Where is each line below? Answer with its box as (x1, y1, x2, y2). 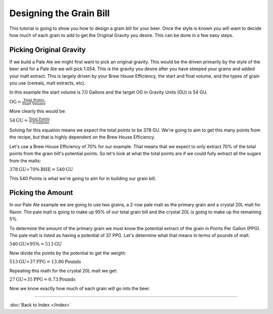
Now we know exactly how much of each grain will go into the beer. (9, 285, 151, 291)
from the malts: (9, 157, 41, 164)
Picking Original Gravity (9, 46, 86, 54)
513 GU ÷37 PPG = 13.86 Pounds (9, 259, 81, 265)
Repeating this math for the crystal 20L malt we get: (9, 267, 118, 274)
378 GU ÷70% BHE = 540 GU (9, 166, 73, 172)
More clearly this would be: (9, 108, 66, 114)
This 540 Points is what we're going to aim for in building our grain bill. (9, 175, 156, 182)
